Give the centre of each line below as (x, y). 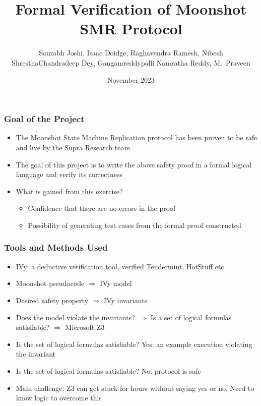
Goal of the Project (44, 119)
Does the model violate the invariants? (75, 317)
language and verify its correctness (69, 174)
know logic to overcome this (59, 398)
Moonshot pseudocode (50, 283)
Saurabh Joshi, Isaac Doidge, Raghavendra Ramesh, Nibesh (131, 53)
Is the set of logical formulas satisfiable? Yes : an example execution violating (134, 344)
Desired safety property (52, 300)
